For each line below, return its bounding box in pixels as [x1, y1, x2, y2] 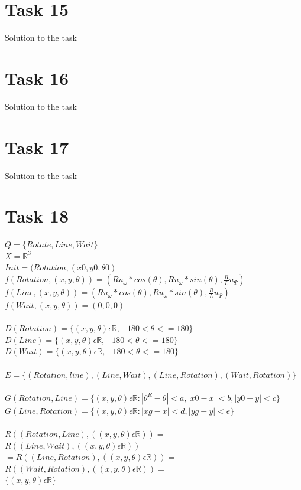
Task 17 [5, 135, 69, 159]
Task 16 [5, 66, 69, 90]
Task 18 [5, 204, 69, 228]
